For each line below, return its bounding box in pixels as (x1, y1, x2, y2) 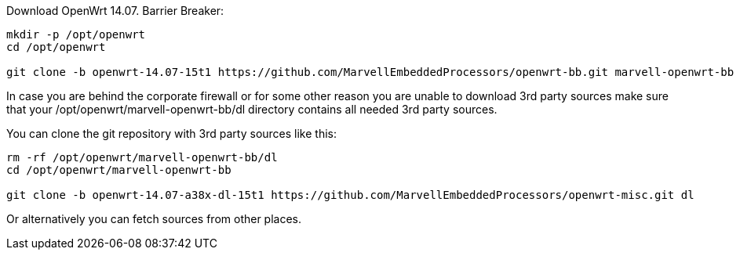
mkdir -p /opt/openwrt (6, 28, 146, 41)
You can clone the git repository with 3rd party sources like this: (6, 127, 337, 140)
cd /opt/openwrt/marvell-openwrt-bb (6, 164, 231, 176)
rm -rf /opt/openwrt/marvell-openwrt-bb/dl (6, 151, 278, 164)
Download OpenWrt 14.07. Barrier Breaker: (6, 4, 224, 17)
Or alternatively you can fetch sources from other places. (6, 212, 302, 225)
